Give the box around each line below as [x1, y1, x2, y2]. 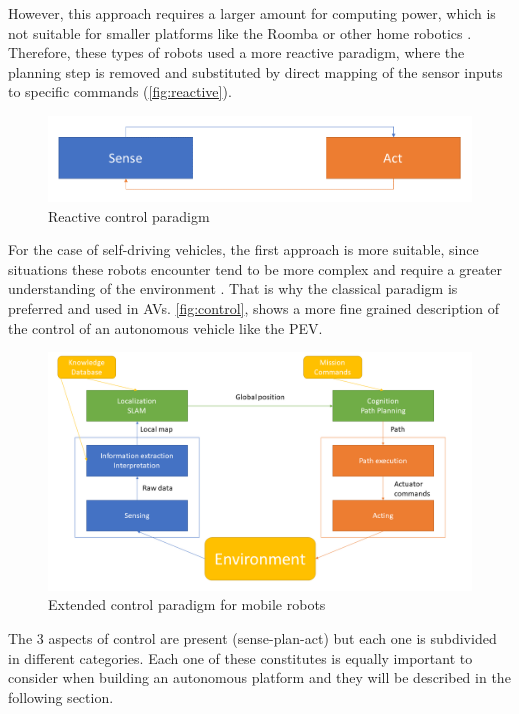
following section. [8, 686, 114, 707]
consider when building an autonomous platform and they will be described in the [8, 667, 511, 688]
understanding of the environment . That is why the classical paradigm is [8, 278, 458, 299]
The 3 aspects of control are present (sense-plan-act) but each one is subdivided [8, 627, 497, 648]
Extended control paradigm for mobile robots [48, 594, 326, 615]
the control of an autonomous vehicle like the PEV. [8, 317, 323, 338]
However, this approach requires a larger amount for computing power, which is [8, 3, 496, 23]
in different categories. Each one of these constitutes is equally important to [8, 647, 473, 668]
